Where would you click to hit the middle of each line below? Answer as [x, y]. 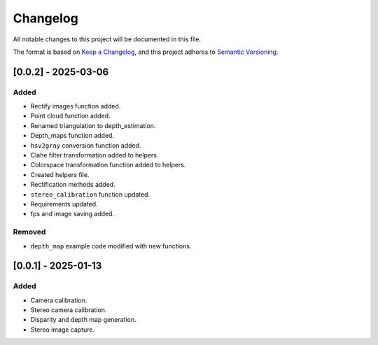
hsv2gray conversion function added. [86, 145]
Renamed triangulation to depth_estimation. [93, 125]
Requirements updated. [64, 204]
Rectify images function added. [76, 106]
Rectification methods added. [73, 185]
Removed [29, 232]
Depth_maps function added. [72, 136]
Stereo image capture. [62, 330]
